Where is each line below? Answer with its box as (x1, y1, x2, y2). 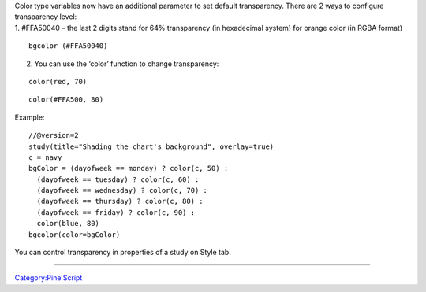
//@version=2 (28, 131, 79, 140)
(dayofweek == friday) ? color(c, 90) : (36, 208, 196, 216)
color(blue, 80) (36, 219, 100, 228)
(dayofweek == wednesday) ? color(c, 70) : (36, 186, 208, 195)
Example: (14, 113, 45, 122)
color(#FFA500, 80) (28, 95, 104, 104)
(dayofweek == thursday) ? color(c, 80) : (36, 197, 204, 206)
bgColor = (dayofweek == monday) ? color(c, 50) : (28, 164, 229, 173)
